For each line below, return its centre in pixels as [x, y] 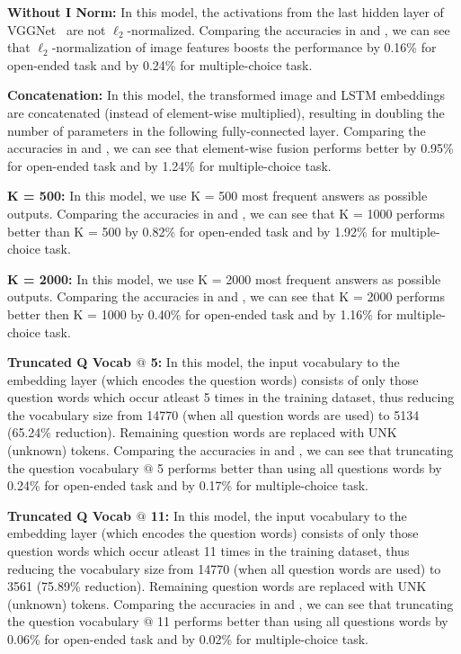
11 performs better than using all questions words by [302, 621]
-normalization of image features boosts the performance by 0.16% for [244, 47]
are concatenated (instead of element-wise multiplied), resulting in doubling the [226, 112]
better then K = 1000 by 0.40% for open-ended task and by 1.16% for [200, 314]
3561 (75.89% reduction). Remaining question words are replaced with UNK [217, 586]
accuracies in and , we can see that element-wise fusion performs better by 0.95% [230, 148]
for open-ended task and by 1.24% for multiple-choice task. [169, 165]
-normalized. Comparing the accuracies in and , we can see [288, 29]
